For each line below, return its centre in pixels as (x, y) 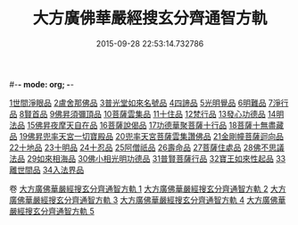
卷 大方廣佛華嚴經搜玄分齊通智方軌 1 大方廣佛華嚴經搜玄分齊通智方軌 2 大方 (148, 188)
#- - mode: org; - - (41, 84)
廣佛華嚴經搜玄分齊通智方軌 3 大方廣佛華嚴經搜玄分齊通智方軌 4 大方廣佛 (144, 200)
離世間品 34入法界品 (47, 170)
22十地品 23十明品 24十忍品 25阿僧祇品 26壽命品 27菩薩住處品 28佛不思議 (147, 147)
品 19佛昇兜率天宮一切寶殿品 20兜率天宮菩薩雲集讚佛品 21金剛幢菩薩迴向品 (146, 136)
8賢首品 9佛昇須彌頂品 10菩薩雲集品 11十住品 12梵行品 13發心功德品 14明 (152, 113)
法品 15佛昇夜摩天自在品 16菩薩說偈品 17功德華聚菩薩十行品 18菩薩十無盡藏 (147, 125)
